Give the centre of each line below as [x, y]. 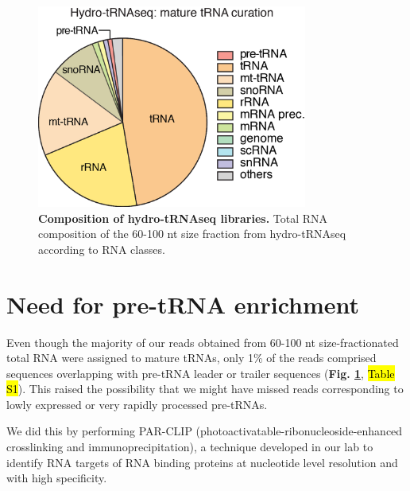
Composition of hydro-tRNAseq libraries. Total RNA [183, 218]
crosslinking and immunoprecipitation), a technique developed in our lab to [190, 447]
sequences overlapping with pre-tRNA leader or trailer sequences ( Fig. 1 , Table [201, 373]
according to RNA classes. [102, 249]
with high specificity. [57, 478]
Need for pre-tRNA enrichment [183, 304]
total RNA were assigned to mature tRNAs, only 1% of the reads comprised [191, 358]
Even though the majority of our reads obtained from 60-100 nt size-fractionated [203, 342]
